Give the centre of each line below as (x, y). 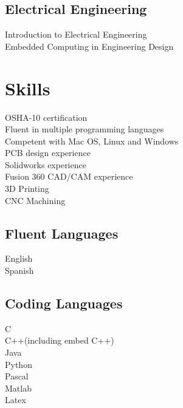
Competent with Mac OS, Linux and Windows (92, 141)
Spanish (19, 270)
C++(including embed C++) (60, 340)
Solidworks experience (46, 164)
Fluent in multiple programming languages (85, 129)
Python (19, 364)
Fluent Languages (62, 233)
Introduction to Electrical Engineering (76, 34)
